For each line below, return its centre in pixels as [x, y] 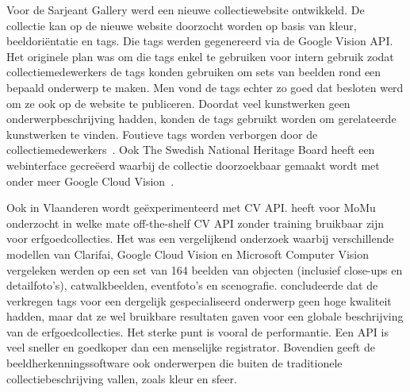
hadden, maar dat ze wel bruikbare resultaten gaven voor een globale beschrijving [205, 316]
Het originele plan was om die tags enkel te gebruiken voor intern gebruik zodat [200, 56]
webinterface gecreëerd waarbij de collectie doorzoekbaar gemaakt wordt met [193, 165]
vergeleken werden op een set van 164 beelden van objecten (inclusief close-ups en [205, 269]
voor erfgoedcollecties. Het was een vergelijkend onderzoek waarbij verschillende [200, 238]
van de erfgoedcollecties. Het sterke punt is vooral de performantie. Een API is [197, 331]
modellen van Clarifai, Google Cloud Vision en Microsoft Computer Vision [188, 254]
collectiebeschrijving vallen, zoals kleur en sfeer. [122, 378]
